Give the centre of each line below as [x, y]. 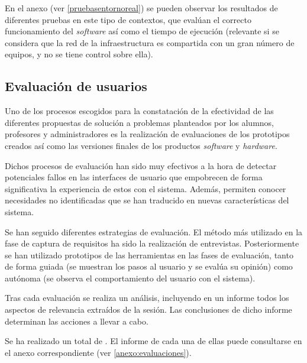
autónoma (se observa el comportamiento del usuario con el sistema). [130, 278]
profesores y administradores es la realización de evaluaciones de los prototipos [147, 134]
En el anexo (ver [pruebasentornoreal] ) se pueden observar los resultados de [141, 8]
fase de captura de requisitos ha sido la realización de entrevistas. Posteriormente [152, 243]
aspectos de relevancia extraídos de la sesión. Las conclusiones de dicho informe [148, 309]
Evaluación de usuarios [76, 86]
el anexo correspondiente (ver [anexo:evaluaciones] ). [98, 352]
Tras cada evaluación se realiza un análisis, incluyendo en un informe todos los [147, 298]
